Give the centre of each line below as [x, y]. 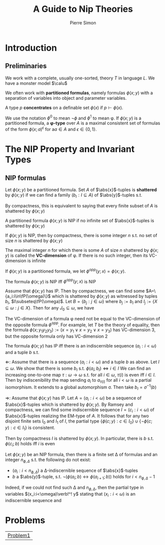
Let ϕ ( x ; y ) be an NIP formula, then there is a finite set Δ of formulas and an [82, 454]
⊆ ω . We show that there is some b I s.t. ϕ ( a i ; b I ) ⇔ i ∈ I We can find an [78, 369]
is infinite [37, 261]
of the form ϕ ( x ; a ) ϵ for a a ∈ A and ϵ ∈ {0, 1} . [51, 129]
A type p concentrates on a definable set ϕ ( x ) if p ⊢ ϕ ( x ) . [64, 108]
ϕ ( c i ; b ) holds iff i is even [30, 444]
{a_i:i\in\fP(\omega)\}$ [28, 296]
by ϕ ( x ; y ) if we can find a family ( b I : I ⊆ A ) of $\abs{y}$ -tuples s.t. [74, 195]
